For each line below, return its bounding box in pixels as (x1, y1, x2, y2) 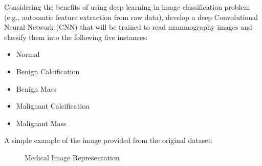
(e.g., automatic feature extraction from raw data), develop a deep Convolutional (4, 11, 258, 22)
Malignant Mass (16, 117, 67, 128)
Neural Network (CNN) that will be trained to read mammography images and (4, 22, 252, 32)
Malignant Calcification (16, 100, 90, 111)
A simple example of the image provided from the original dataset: (4, 135, 213, 146)
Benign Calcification (16, 66, 80, 76)
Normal (16, 49, 40, 59)
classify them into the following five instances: (4, 31, 148, 42)
